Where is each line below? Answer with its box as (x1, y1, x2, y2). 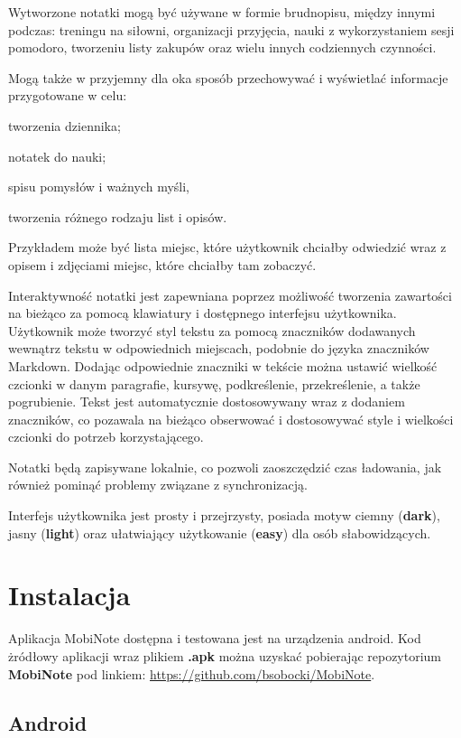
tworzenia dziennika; (8, 116, 121, 135)
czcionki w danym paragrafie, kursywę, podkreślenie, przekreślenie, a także (8, 374, 420, 393)
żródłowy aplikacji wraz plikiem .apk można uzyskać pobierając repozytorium (8, 646, 442, 665)
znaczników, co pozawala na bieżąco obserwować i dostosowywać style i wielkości (8, 409, 454, 428)
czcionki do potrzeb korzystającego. (8, 427, 204, 446)
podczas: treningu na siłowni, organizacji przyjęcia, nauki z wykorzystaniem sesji (8, 20, 455, 39)
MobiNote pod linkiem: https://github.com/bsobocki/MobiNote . (8, 664, 375, 683)
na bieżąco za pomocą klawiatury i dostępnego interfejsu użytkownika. (8, 304, 397, 322)
